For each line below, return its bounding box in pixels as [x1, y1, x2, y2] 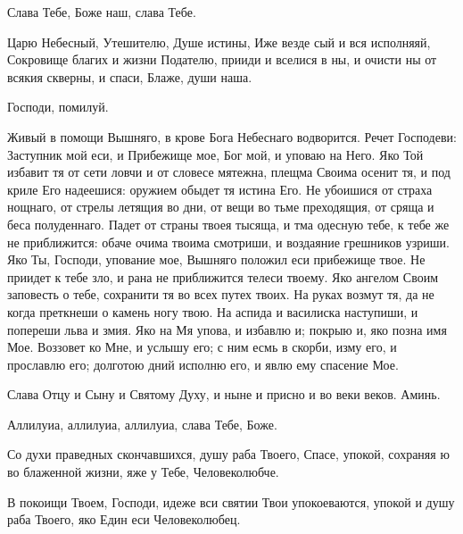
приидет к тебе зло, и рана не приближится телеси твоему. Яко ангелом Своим [7, 267, 439, 286]
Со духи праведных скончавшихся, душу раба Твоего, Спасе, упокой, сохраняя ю [7, 445, 450, 463]
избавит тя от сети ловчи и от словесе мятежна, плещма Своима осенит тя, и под [7, 163, 451, 181]
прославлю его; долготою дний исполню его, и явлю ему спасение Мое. [7, 355, 399, 373]
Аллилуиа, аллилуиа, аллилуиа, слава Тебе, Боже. [7, 414, 277, 433]
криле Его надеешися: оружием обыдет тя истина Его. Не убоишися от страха [7, 179, 433, 198]
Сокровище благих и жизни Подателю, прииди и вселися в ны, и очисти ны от [7, 50, 437, 69]
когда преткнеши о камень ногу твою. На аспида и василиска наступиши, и [7, 302, 418, 321]
